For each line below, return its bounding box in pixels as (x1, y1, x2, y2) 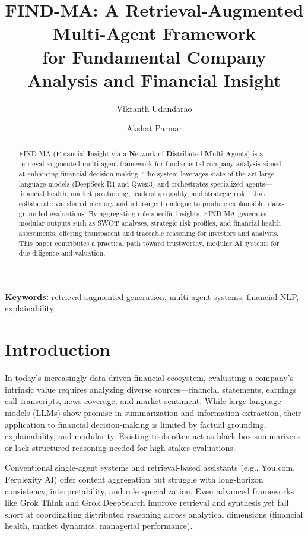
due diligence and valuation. (18, 248, 106, 258)
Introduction (5, 337, 110, 361)
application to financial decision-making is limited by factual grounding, (5, 418, 266, 430)
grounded (18, 208, 48, 218)
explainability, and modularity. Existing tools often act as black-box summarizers (5, 430, 300, 442)
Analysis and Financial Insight (27, 67, 281, 92)
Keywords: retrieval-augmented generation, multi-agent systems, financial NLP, (5, 290, 299, 302)
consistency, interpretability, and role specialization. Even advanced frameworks (5, 484, 294, 497)
